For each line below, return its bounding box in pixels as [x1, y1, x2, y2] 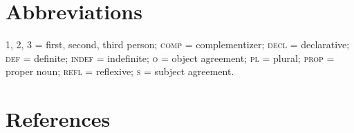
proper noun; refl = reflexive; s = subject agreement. [6, 64, 234, 79]
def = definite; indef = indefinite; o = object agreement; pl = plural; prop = [6, 50, 335, 65]
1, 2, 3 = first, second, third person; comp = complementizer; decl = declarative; [6, 37, 350, 52]
